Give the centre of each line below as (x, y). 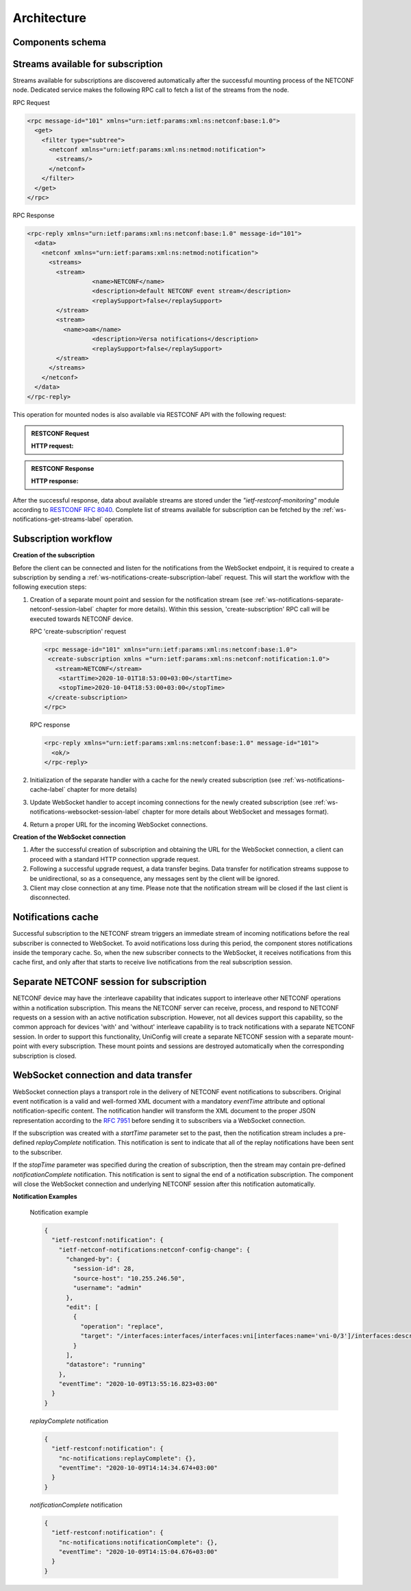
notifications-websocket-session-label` (85, 812)
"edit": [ (83, 1307)
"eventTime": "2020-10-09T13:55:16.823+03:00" (138, 1384)
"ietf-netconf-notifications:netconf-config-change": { (154, 1250)
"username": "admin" (108, 1288)
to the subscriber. (38, 1152)
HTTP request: (52, 446)
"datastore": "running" (106, 1365)
